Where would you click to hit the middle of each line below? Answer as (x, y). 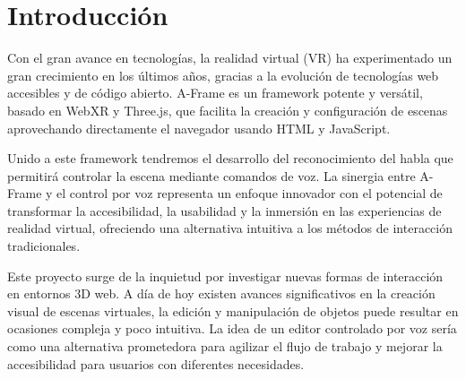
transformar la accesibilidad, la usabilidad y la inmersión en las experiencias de (224, 210)
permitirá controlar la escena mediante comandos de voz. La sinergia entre (211, 175)
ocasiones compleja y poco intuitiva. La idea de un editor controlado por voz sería (232, 328)
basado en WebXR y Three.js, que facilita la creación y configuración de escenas (228, 110)
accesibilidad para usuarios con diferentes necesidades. (156, 363)
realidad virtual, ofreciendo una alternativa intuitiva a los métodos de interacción (230, 228)
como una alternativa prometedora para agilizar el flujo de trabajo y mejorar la (225, 346)
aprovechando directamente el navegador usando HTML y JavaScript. (199, 128)
